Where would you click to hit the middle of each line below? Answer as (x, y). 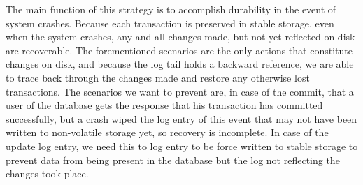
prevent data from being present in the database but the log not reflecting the (173, 160)
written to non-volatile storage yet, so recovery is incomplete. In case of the (167, 132)
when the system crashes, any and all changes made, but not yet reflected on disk (180, 37)
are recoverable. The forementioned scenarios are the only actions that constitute (179, 50)
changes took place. (47, 173)
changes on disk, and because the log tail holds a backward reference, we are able (180, 64)
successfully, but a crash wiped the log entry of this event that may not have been (181, 118)
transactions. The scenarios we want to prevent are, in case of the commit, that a (180, 91)
